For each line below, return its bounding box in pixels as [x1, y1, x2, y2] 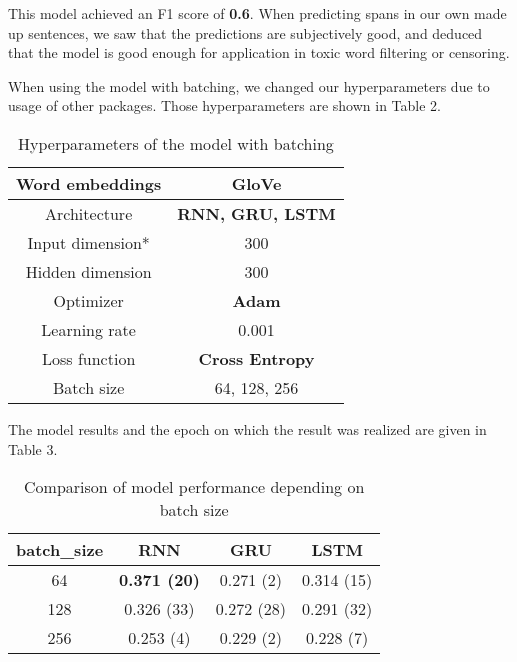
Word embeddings [16, 171, 162, 195]
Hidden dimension [25, 259, 152, 283]
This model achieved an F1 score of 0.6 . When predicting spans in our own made [8, 3, 507, 23]
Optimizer [53, 288, 124, 312]
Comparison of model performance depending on [24, 475, 365, 499]
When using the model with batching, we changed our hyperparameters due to [8, 75, 490, 96]
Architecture [45, 201, 133, 225]
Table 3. [8, 438, 58, 459]
